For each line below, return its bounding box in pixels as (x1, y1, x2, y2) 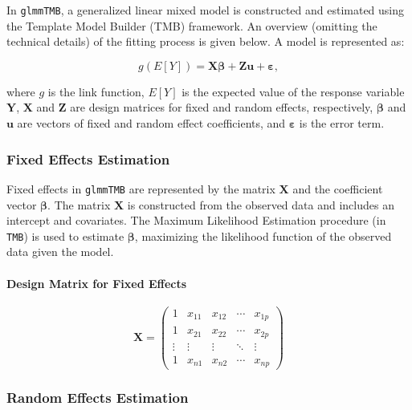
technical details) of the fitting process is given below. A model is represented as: (6, 33, 405, 50)
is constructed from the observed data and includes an (127, 196, 394, 213)
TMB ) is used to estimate (6, 227, 124, 244)
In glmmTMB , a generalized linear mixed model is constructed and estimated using (6, 2, 405, 18)
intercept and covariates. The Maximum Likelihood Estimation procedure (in (6, 212, 386, 229)
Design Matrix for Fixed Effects (6, 274, 187, 291)
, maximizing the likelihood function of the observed (134, 227, 392, 244)
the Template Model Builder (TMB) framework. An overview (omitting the (6, 17, 377, 34)
